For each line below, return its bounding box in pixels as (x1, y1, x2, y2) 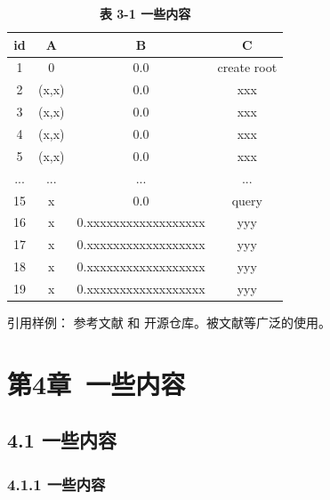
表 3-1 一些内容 (99, 4, 191, 22)
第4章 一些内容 (7, 365, 186, 401)
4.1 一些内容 (7, 426, 117, 454)
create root (217, 58, 278, 77)
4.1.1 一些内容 (7, 472, 106, 495)
